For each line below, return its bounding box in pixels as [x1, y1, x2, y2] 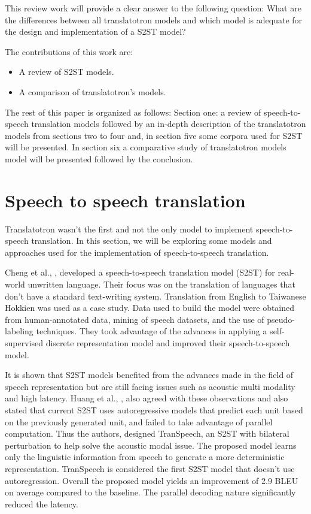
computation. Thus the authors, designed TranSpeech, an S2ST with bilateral [5, 427, 289, 440]
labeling [5, 325, 33, 337]
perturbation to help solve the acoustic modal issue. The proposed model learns [5, 439, 297, 451]
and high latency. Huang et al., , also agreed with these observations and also [5, 392, 288, 404]
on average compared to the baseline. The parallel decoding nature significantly [5, 486, 296, 498]
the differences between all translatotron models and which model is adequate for [5, 13, 303, 26]
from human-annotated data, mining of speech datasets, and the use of [5, 313, 264, 325]
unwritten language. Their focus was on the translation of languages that [28, 278, 295, 291]
